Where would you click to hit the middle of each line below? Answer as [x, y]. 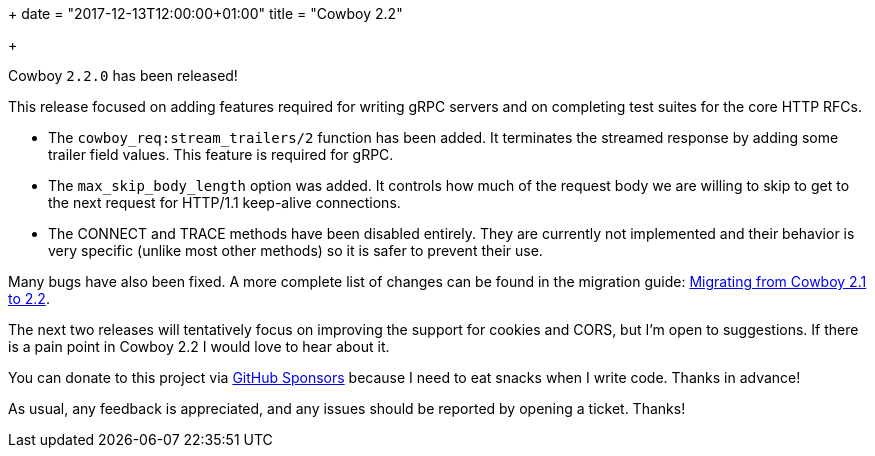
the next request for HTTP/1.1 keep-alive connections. [224, 202]
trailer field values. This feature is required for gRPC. [221, 154]
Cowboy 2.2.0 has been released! [123, 75]
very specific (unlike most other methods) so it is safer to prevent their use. [295, 250]
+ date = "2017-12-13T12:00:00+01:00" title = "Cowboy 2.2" [205, 13]
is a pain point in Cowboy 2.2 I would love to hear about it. [199, 346]
